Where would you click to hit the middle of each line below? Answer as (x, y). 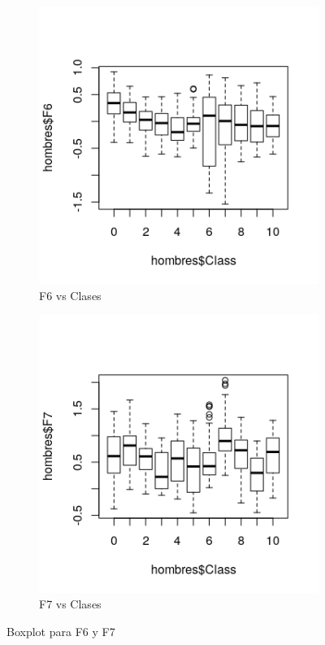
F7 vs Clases (70, 604)
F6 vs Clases (70, 295)
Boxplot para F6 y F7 (61, 631)
